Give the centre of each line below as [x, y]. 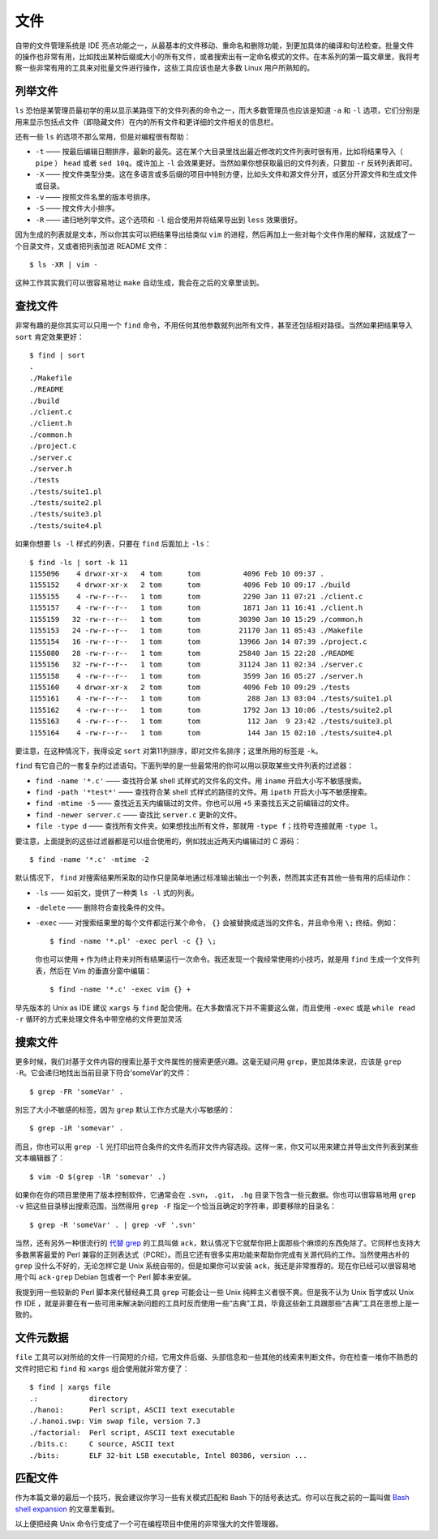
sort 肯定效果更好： [49, 337]
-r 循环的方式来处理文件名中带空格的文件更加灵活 [99, 1018]
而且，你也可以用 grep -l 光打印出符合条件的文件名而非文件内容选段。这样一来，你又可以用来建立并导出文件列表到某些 [217, 1147]
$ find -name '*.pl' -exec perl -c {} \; [133, 941]
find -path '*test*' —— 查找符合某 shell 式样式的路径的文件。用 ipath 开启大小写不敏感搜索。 [204, 792]
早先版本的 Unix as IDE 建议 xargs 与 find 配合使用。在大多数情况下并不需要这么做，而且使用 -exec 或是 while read [215, 1007]
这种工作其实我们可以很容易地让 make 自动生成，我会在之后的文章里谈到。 [139, 283]
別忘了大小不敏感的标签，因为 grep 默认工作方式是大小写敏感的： [125, 1110]
